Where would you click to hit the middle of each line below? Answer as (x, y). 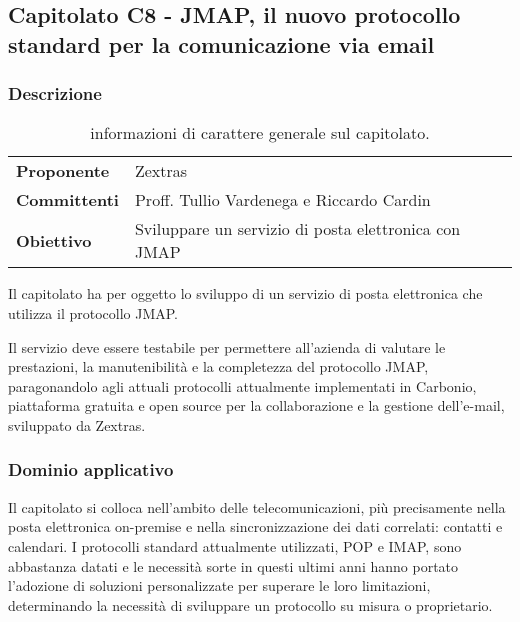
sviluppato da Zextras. (77, 424)
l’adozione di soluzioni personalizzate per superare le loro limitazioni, (219, 585)
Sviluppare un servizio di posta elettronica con (297, 229)
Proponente (63, 171)
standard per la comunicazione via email (221, 43)
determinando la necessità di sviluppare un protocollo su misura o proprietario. (250, 604)
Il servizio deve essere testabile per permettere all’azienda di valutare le (227, 346)
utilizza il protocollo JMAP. (93, 312)
